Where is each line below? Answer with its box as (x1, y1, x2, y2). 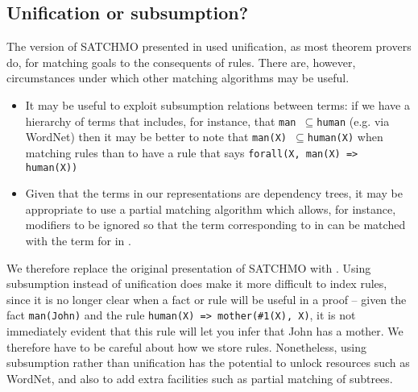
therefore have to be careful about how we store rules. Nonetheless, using (6, 338, 366, 355)
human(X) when (307, 128, 383, 145)
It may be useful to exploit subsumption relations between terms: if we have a (25, 96, 410, 113)
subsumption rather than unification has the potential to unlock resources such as (6, 354, 410, 371)
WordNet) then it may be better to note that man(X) (25, 128, 287, 145)
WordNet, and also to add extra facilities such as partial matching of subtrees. (6, 369, 393, 386)
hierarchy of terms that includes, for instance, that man (25, 112, 296, 129)
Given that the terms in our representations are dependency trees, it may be (25, 185, 403, 202)
